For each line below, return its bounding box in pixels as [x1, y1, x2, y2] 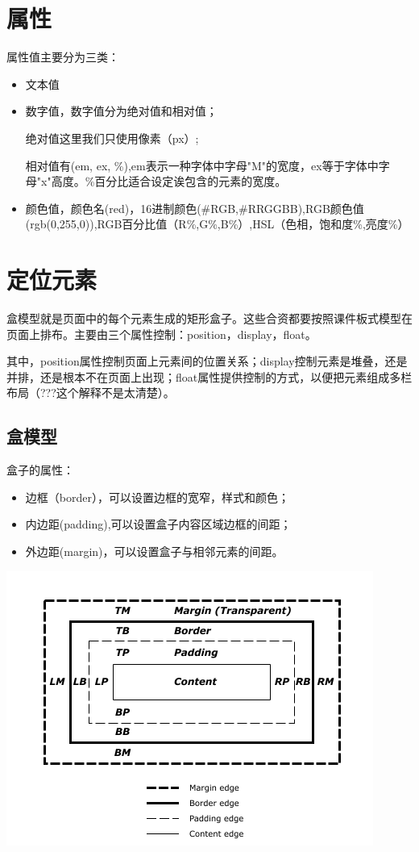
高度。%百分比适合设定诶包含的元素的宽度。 [51, 173, 287, 190]
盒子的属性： [6, 461, 74, 478]
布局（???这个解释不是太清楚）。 [6, 384, 175, 401]
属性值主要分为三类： [6, 48, 119, 65]
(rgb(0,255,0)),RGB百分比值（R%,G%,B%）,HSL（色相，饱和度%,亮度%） [25, 215, 409, 232]
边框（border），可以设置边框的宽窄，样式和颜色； [25, 488, 289, 505]
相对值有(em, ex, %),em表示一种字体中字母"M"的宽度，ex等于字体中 [25, 157, 379, 173]
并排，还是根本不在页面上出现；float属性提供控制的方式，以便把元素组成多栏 [6, 368, 413, 385]
